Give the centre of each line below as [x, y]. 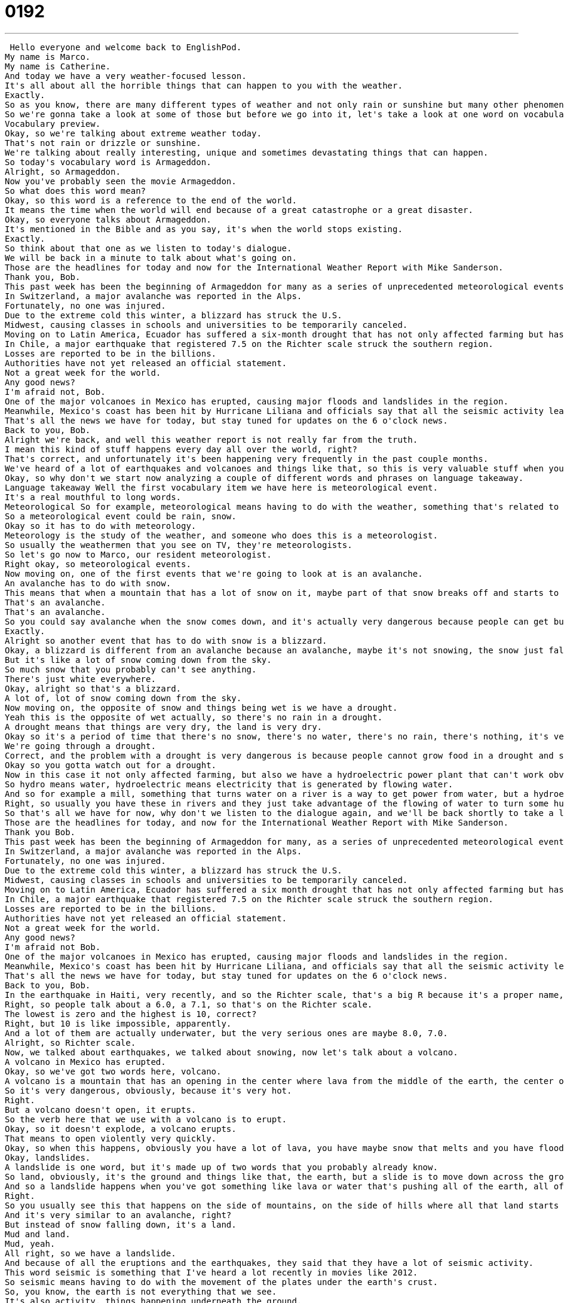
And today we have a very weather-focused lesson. [126, 76]
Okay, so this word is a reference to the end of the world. [151, 200]
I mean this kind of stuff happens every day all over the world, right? [181, 449]
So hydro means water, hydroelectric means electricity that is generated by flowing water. [229, 784]
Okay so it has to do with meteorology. [101, 526]
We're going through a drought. [80, 746]
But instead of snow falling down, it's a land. [121, 1224]
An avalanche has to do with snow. [88, 583]
